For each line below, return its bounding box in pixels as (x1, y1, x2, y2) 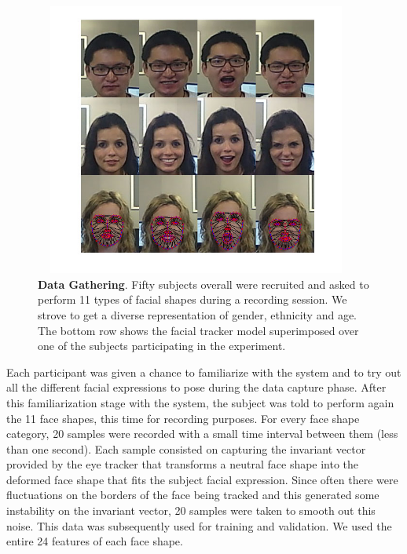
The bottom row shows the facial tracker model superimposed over (38, 322, 359, 338)
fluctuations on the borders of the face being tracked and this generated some (6, 487, 379, 503)
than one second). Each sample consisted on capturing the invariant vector (6, 440, 366, 457)
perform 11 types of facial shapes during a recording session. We (38, 291, 347, 308)
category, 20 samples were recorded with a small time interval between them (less (6, 425, 398, 442)
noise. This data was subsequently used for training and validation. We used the (6, 517, 392, 534)
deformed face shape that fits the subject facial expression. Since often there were (6, 471, 398, 487)
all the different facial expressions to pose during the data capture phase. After (6, 379, 387, 395)
